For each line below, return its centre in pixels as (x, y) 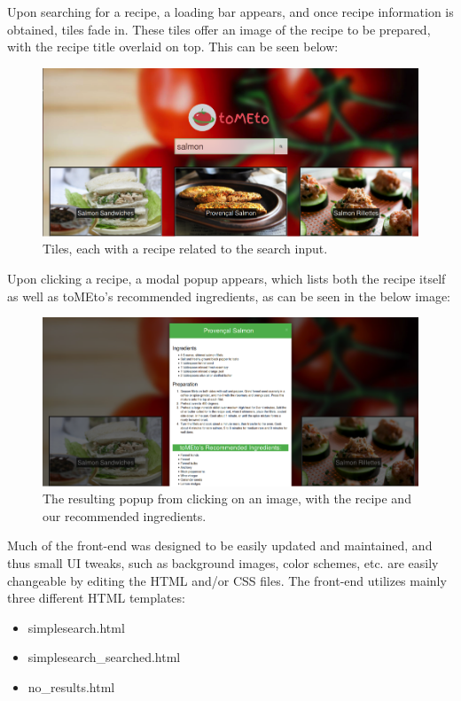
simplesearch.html (76, 627)
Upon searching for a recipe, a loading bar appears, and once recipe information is (230, 12)
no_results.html (71, 687)
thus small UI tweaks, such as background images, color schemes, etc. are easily (223, 563)
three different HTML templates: (96, 598)
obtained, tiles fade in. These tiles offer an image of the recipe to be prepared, (219, 29)
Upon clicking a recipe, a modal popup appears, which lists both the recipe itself (227, 278)
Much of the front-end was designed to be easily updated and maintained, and (220, 545)
